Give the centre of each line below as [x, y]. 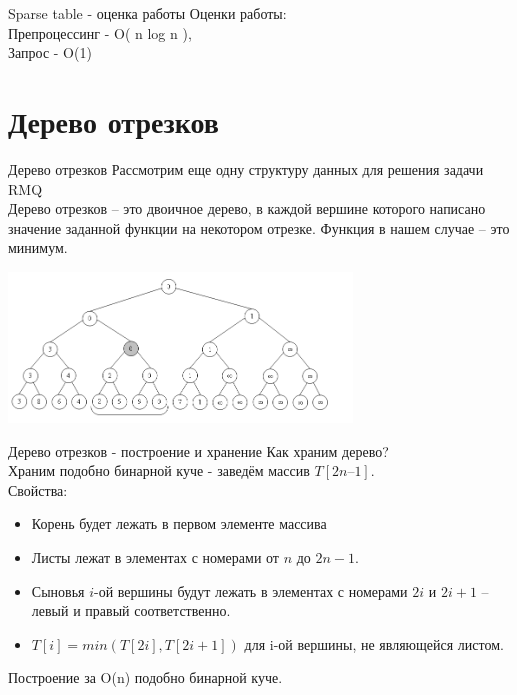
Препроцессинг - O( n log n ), [100, 32]
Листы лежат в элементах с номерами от [155, 557]
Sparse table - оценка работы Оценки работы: [147, 13]
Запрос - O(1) [50, 52]
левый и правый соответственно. [131, 610]
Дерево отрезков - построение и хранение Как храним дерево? [198, 450]
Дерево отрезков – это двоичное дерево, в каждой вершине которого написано [247, 208]
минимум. [38, 247]
